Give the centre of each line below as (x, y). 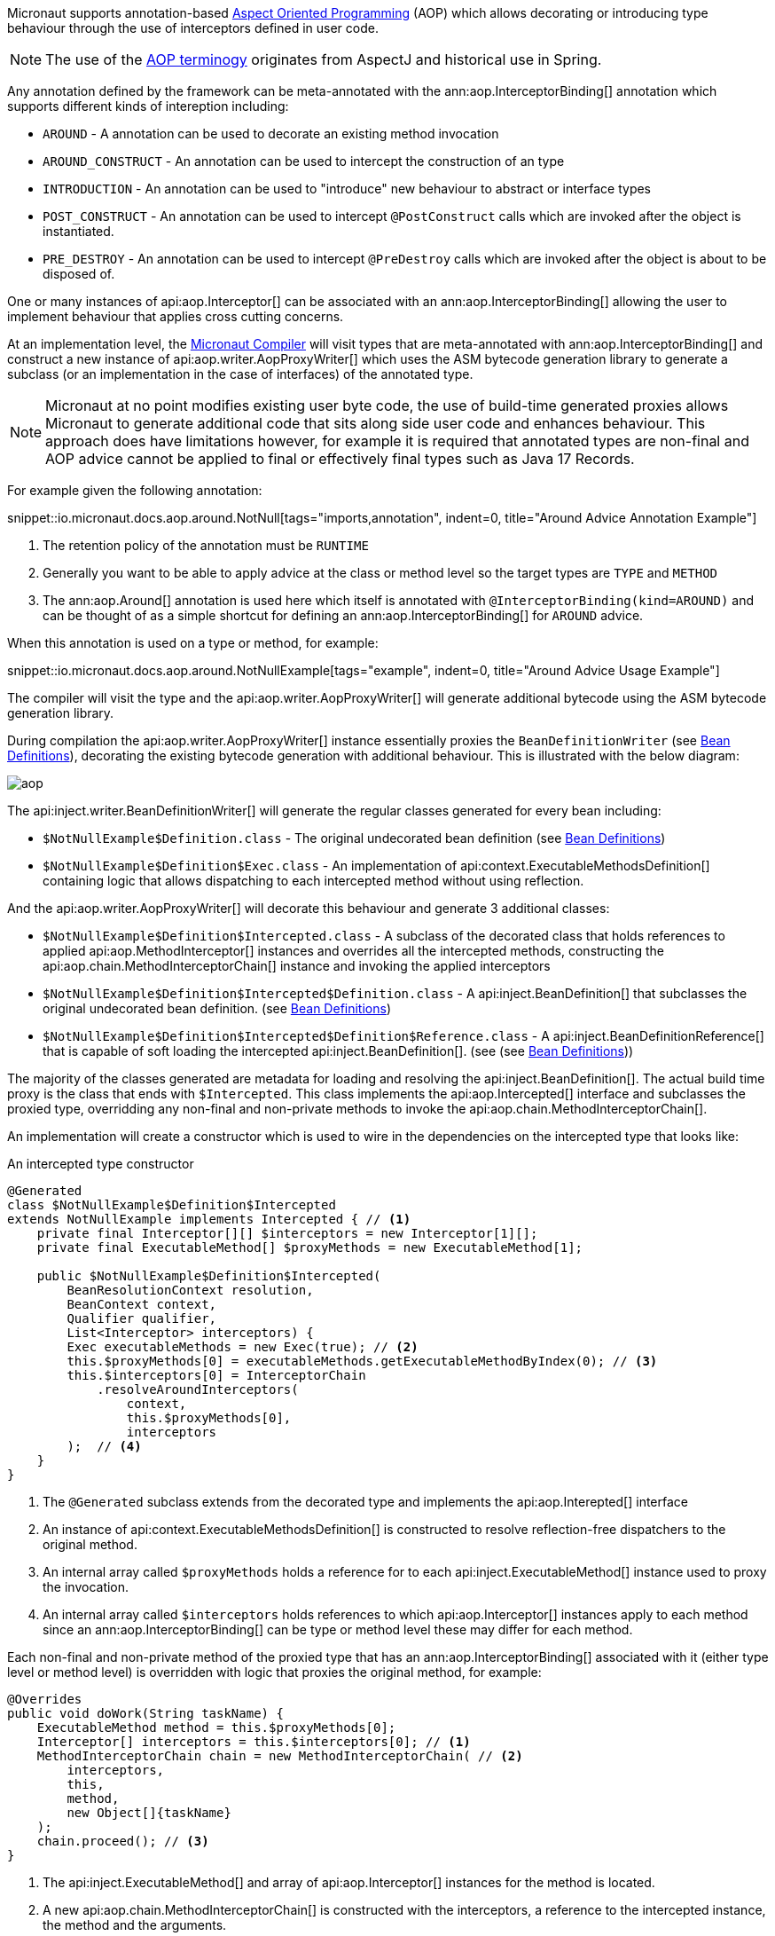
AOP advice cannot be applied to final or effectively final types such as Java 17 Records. (340, 459)
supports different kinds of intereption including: (148, 106)
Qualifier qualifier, (142, 1318)
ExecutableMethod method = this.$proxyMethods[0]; (216, 1727)
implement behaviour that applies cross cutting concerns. (176, 316)
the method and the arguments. (135, 1925)
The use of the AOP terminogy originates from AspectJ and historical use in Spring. (324, 59)
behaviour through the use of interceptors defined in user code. (193, 28)
